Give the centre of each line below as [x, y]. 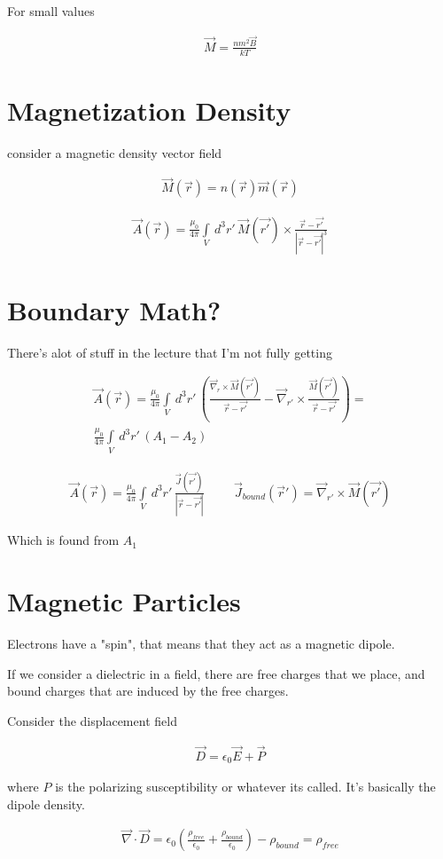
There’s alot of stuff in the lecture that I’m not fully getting [170, 352]
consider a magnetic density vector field [115, 152]
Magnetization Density [149, 110]
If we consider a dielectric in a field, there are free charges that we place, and [216, 673]
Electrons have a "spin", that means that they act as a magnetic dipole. [201, 643]
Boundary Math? [114, 309]
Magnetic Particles [124, 600]
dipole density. [46, 804]
